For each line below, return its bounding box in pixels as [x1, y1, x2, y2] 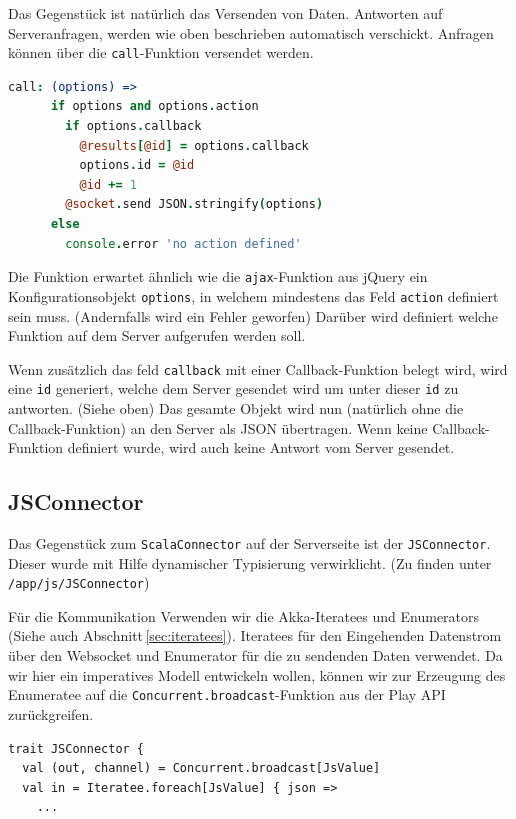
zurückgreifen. [8, 703, 94, 724]
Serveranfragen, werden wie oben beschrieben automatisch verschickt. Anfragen [8, 22, 494, 43]
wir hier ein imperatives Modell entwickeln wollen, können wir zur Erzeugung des [8, 664, 506, 685]
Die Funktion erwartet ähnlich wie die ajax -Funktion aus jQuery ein [8, 266, 428, 287]
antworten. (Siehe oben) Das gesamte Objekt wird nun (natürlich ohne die [8, 398, 464, 418]
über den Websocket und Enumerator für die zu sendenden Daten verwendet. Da [8, 645, 503, 666]
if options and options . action [50, 99, 259, 114]
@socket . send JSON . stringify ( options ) [65, 197, 324, 212]
